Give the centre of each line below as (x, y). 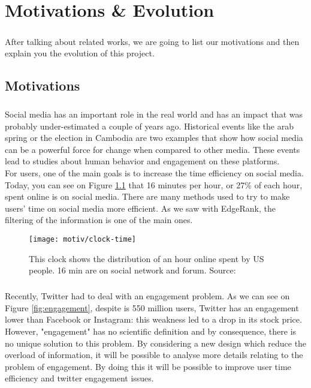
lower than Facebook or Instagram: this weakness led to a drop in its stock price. (153, 319)
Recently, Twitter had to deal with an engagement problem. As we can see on (147, 296)
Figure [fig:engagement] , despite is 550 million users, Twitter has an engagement (152, 307)
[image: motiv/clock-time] (82, 240)
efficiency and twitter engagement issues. (79, 378)
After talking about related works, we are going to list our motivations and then (152, 41)
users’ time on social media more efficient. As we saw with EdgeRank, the (140, 208)
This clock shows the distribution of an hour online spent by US (147, 258)
